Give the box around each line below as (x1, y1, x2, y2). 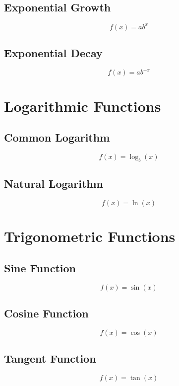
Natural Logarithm (4, 176, 103, 191)
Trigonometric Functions (4, 226, 176, 246)
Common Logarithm (4, 130, 110, 145)
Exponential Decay (4, 45, 103, 61)
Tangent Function (4, 351, 96, 366)
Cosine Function (4, 305, 89, 320)
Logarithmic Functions (4, 95, 161, 116)
